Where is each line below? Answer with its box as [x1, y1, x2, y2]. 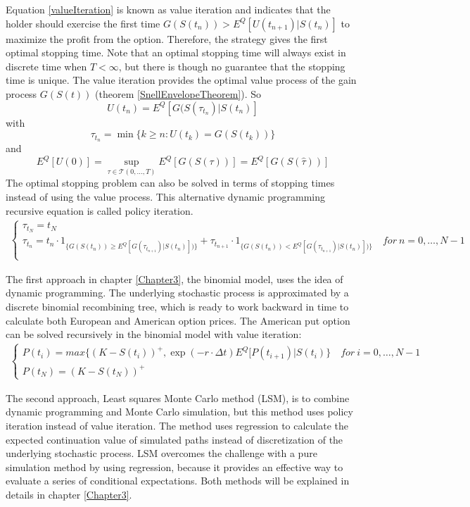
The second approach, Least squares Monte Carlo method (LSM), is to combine [6, 390, 350, 405]
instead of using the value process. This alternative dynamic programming [6, 189, 325, 204]
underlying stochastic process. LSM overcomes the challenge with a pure [6, 446, 317, 461]
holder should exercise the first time [6, 15, 160, 30]
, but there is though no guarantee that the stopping [118, 58, 345, 73]
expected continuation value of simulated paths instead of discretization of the [6, 432, 343, 446]
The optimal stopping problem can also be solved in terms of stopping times [6, 175, 335, 190]
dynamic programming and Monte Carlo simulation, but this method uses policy [6, 404, 353, 419]
